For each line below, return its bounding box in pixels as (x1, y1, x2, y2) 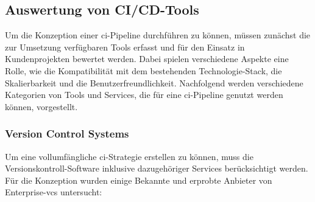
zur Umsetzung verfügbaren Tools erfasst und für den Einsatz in (5, 40, 245, 53)
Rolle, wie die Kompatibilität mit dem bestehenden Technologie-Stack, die (5, 64, 282, 77)
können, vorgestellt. (5, 100, 78, 113)
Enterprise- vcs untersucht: (5, 186, 102, 198)
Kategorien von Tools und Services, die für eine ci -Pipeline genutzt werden (5, 88, 283, 101)
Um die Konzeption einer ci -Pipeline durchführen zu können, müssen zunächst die (5, 29, 311, 41)
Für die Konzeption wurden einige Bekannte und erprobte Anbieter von (5, 173, 272, 186)
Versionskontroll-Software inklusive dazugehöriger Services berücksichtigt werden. (5, 162, 308, 175)
